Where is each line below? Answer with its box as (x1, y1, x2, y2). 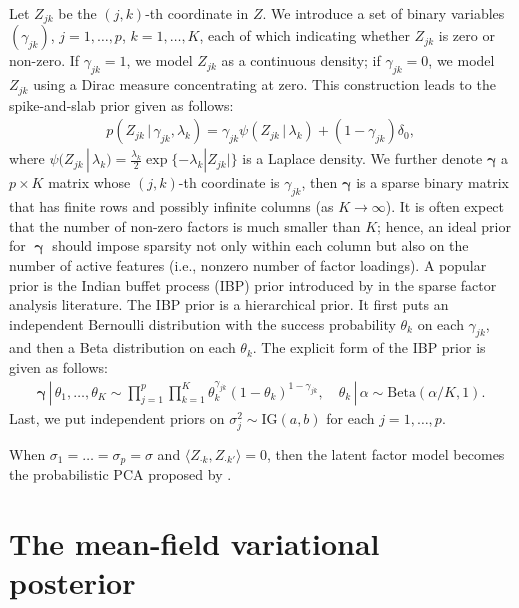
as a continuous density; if (221, 50, 381, 71)
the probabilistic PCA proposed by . (9, 464, 232, 485)
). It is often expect (385, 196, 505, 217)
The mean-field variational (9, 523, 380, 564)
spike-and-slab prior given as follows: (9, 94, 234, 115)
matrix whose (48, 172, 131, 193)
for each (326, 407, 375, 428)
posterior (9, 562, 136, 603)
